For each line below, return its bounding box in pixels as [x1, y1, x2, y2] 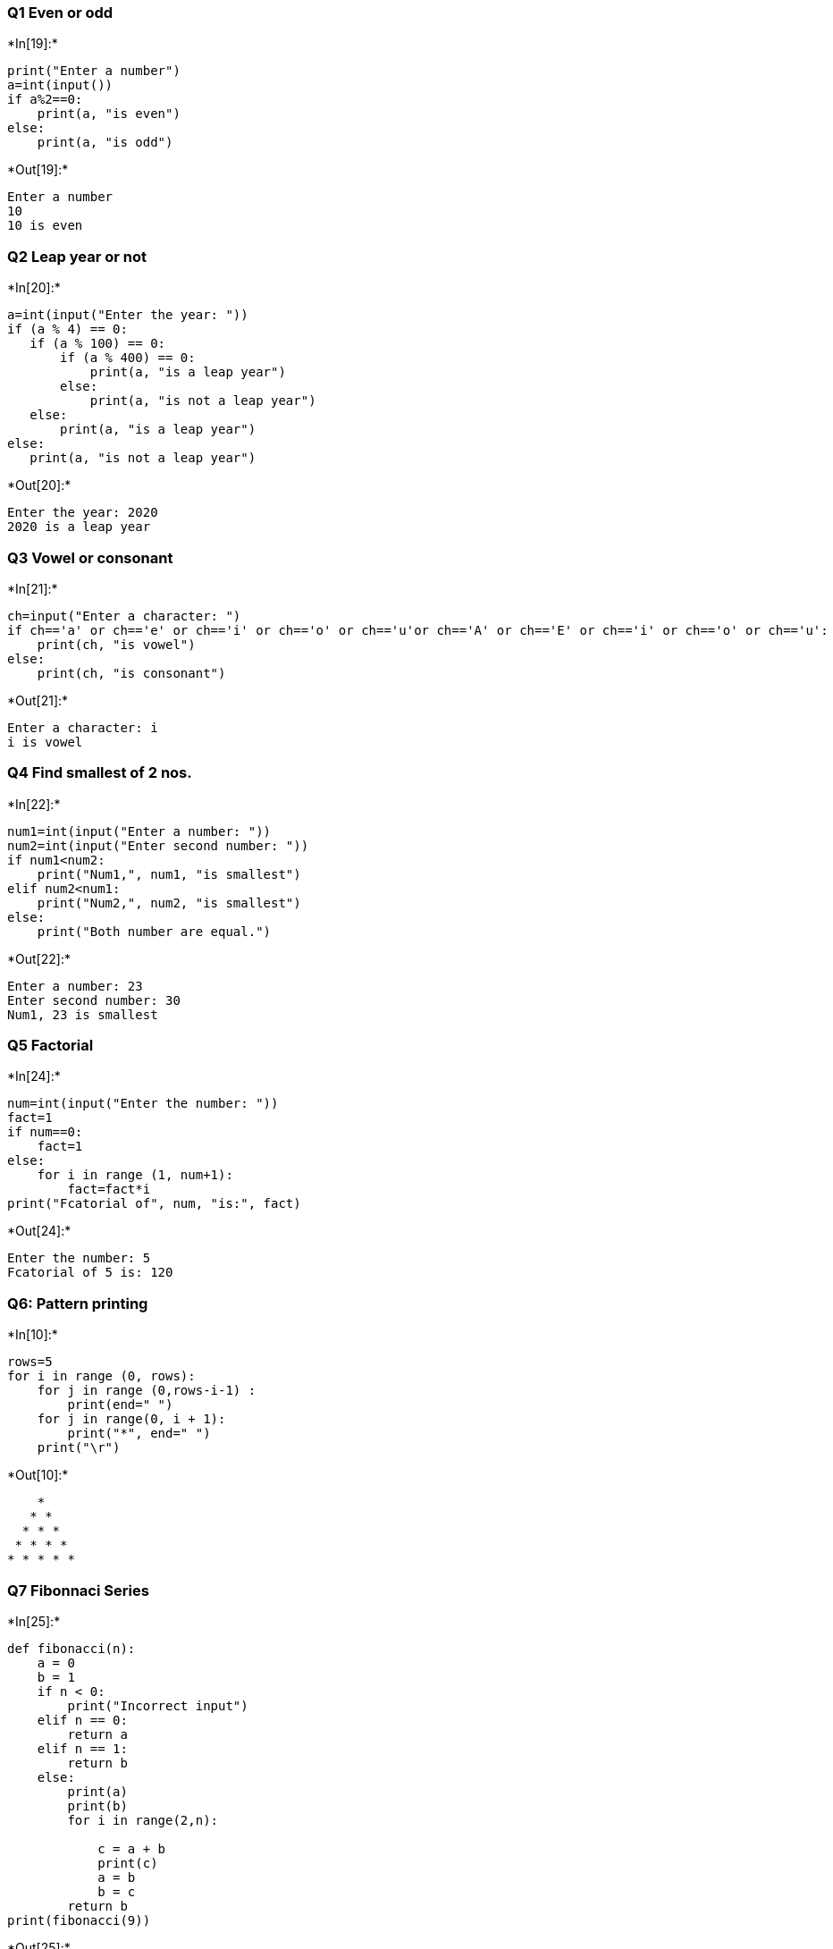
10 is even [7, 218, 83, 233]
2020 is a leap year [7, 519, 151, 535]
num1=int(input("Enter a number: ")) [7, 823, 272, 839]
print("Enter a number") [7, 63, 181, 79]
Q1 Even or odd [7, 4, 114, 21]
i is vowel [7, 734, 83, 749]
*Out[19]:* [7, 162, 69, 178]
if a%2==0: [7, 92, 83, 107]
